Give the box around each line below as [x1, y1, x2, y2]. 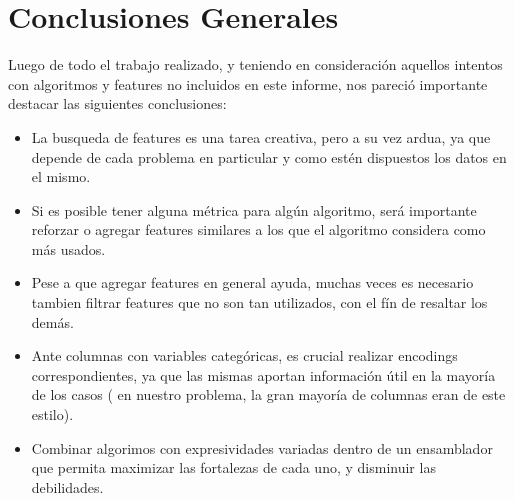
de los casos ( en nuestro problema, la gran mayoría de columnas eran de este [31, 384, 506, 405]
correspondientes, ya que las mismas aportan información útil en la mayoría [31, 364, 496, 385]
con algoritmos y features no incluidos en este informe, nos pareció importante [8, 73, 488, 94]
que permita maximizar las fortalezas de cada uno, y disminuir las [31, 457, 436, 478]
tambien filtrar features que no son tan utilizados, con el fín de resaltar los [31, 292, 488, 313]
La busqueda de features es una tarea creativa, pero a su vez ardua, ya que [31, 126, 491, 147]
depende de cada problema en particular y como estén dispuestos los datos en [31, 146, 507, 167]
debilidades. [31, 476, 104, 497]
